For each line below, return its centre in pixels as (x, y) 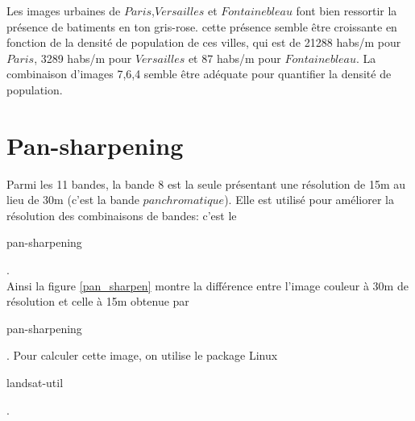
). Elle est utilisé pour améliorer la (309, 200)
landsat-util (35, 383)
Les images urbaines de (64, 10)
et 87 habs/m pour (234, 58)
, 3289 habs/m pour (83, 58)
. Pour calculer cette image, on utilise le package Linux (142, 355)
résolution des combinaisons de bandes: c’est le (122, 215)
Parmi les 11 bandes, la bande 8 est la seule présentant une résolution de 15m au (206, 183)
